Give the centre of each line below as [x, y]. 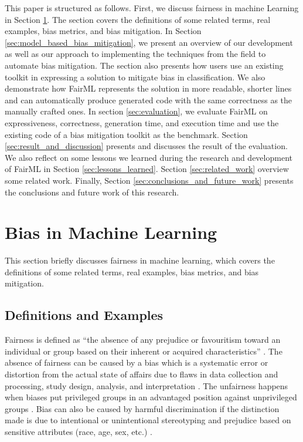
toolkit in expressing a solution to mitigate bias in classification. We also [135, 77]
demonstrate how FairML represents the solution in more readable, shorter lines [148, 88]
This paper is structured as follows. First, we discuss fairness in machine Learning [152, 8]
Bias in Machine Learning [111, 232]
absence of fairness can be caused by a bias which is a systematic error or [137, 362]
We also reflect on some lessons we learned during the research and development [149, 157]
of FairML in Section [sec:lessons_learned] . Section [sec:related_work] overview [147, 169]
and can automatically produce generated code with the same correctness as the [149, 99]
